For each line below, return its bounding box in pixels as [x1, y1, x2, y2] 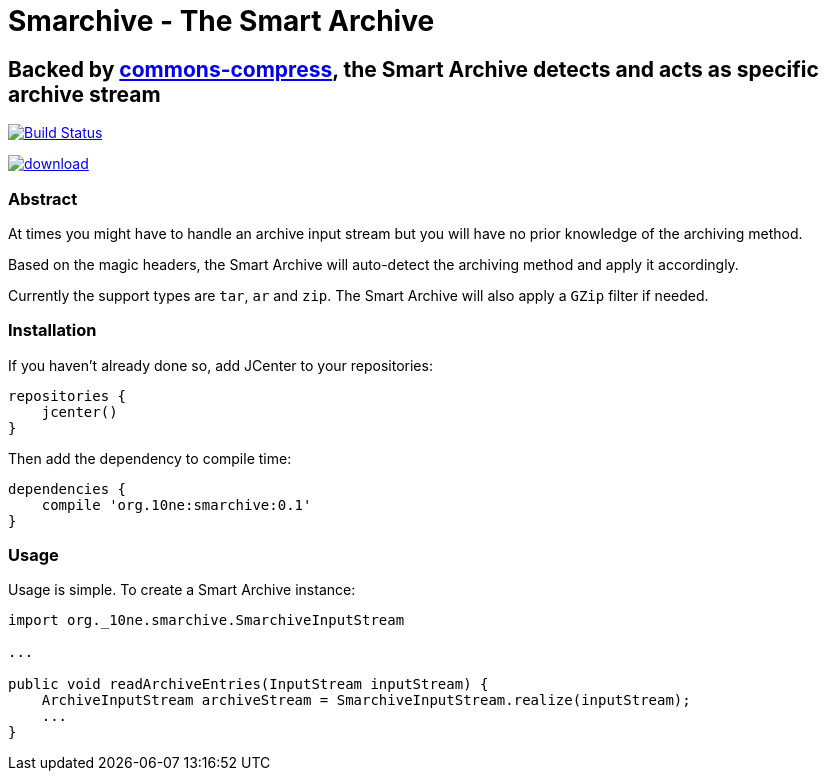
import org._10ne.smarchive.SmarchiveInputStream [8, 612, 405, 629]
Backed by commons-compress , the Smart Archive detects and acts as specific [8, 56, 819, 82]
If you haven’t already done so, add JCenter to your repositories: [8, 356, 433, 374]
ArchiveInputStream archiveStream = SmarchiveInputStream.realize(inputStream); [41, 692, 691, 709]
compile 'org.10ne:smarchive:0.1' [41, 496, 312, 513]
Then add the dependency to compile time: [8, 449, 292, 467]
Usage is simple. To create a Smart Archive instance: [8, 581, 356, 599]
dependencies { [8, 480, 127, 497]
